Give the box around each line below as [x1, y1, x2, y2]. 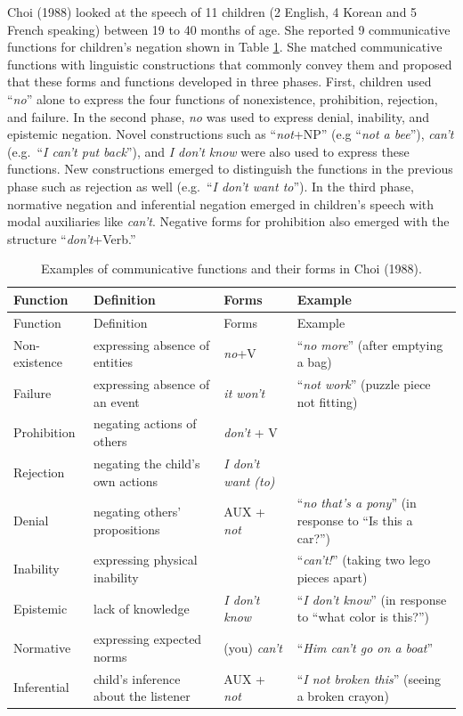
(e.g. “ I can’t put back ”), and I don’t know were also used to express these [7, 142, 410, 160]
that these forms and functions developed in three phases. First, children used [7, 72, 432, 91]
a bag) [296, 353, 332, 371]
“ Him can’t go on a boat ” [296, 639, 434, 657]
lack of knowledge [93, 598, 190, 617]
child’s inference [93, 669, 181, 688]
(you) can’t [223, 639, 282, 657]
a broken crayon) [296, 687, 389, 705]
